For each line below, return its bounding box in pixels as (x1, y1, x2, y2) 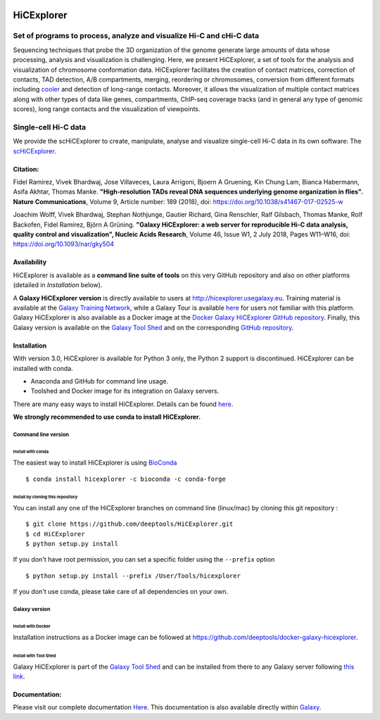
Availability (13, 258, 47, 267)
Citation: (13, 165, 39, 173)
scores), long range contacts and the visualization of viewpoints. (13, 105, 201, 113)
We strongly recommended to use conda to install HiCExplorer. (13, 412, 201, 422)
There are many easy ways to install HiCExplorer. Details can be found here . (13, 400, 234, 408)
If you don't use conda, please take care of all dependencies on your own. (13, 588, 229, 596)
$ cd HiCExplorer (25, 530, 85, 538)
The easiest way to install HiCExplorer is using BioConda (13, 458, 177, 467)
